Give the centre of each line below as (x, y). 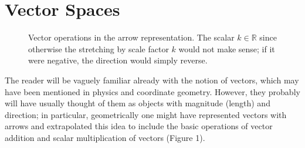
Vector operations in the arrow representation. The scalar (131, 37)
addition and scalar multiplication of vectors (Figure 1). (105, 137)
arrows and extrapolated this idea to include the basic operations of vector (139, 126)
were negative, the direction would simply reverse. (118, 60)
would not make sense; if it (227, 48)
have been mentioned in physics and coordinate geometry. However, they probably (152, 91)
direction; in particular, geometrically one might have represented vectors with (146, 114)
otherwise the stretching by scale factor (99, 48)
